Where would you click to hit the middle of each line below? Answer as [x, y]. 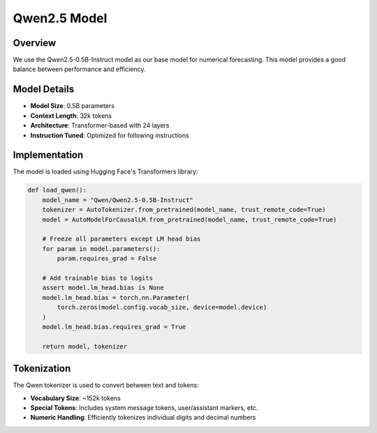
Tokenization [42, 369]
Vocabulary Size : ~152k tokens [76, 398]
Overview [35, 43]
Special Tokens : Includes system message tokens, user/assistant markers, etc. [144, 407]
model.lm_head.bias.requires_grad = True [114, 327]
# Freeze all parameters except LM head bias [121, 239]
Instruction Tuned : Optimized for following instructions [110, 135]
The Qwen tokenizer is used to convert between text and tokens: [106, 385]
